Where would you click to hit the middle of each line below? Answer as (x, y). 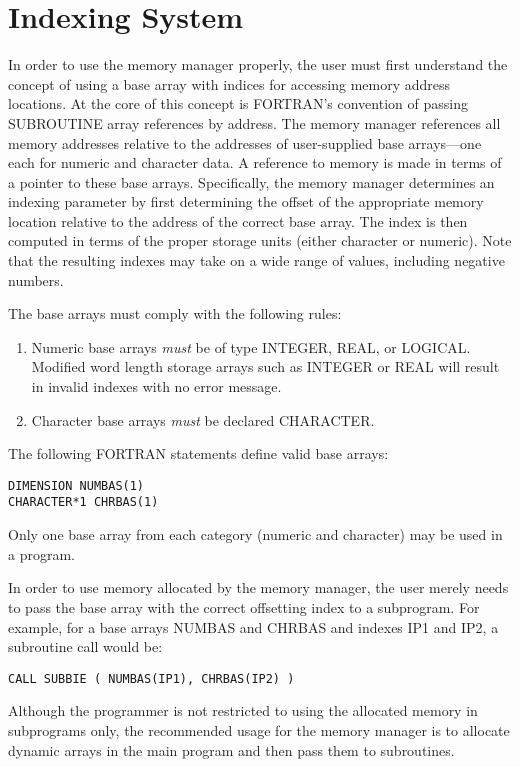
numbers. (36, 279)
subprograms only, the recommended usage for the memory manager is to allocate (259, 729)
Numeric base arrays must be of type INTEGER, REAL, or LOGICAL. (251, 346)
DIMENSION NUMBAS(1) (76, 485)
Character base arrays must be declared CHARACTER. (203, 419)
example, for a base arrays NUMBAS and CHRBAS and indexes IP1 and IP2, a (253, 626)
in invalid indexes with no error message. (156, 386)
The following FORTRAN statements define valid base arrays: (198, 453)
